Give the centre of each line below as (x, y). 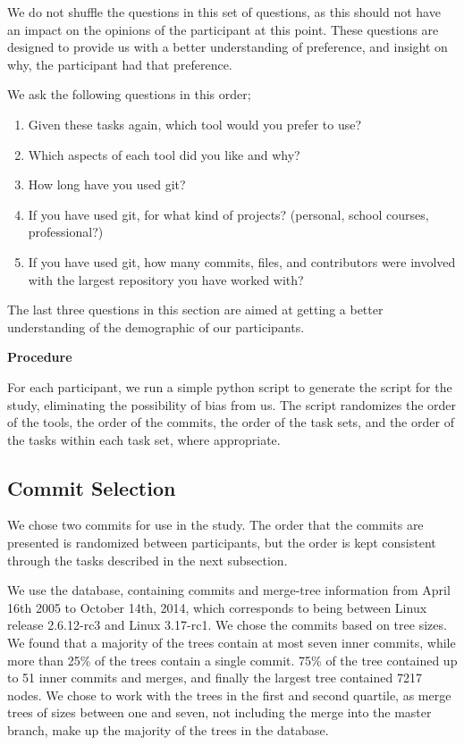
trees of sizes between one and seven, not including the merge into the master (219, 712)
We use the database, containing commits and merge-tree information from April (229, 590)
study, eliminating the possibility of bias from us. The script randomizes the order (232, 404)
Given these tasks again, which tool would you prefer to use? (195, 124)
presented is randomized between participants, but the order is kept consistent (222, 543)
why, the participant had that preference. (120, 64)
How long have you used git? (107, 184)
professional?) (66, 232)
